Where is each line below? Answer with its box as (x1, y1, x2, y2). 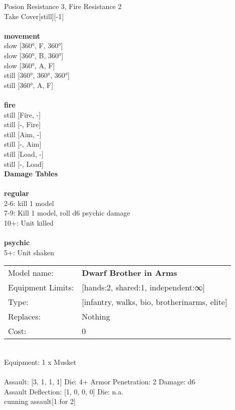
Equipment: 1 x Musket (4, 357, 77, 367)
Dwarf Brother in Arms (82, 267, 177, 279)
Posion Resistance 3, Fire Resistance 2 (4, 1, 122, 11)
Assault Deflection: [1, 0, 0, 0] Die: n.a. (4, 386, 124, 396)
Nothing (82, 311, 110, 323)
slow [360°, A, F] (4, 60, 55, 70)
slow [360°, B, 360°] (4, 50, 64, 60)
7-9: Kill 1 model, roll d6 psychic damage (4, 208, 130, 218)
